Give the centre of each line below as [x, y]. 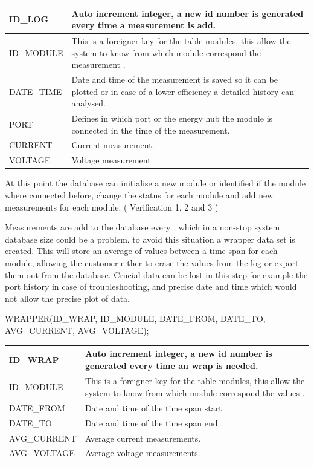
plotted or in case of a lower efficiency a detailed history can [183, 91]
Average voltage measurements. [143, 453]
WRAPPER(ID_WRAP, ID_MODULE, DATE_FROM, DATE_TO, [135, 318]
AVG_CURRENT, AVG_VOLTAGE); [77, 330]
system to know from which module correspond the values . [195, 393]
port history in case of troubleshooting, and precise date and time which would [151, 286]
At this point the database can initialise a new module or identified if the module [155, 183]
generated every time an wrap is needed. [171, 365]
